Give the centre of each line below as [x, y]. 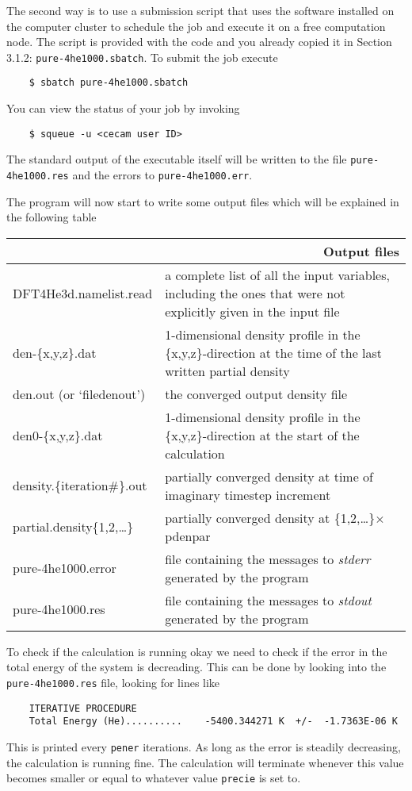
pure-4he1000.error [65, 568]
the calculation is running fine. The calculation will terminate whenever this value [205, 762]
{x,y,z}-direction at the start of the [262, 435]
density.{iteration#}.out [80, 486]
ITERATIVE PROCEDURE [83, 708]
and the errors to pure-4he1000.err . [162, 175]
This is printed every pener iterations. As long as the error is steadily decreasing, [204, 747]
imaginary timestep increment [248, 494]
